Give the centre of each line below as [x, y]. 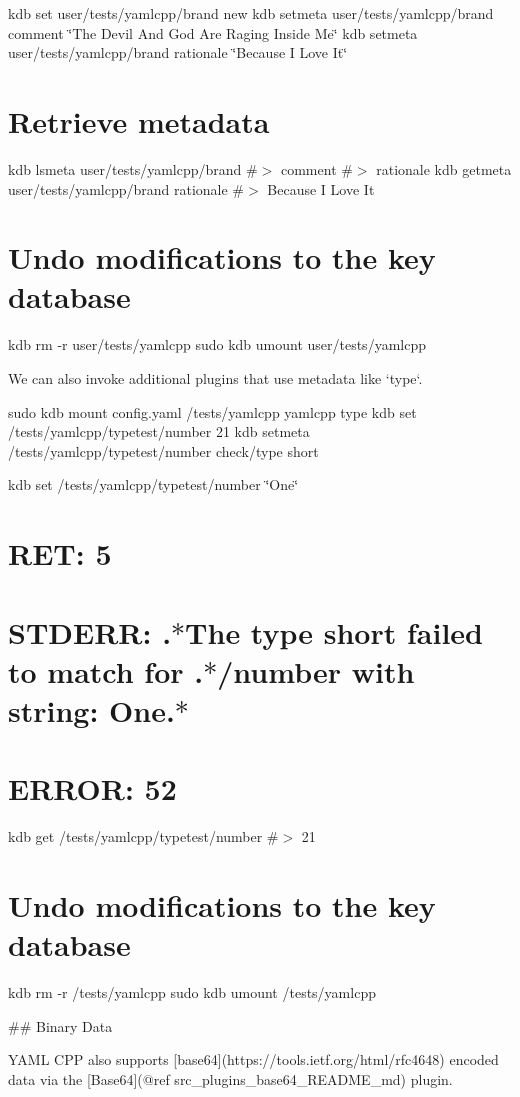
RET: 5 [60, 553]
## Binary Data [60, 1025]
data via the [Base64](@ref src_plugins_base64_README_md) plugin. [230, 1078]
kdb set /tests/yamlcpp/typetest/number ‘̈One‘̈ [153, 484]
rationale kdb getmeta [444, 168]
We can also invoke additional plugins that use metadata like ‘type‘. [215, 378]
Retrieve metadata [139, 120]
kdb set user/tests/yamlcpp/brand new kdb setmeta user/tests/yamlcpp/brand [251, 13]
